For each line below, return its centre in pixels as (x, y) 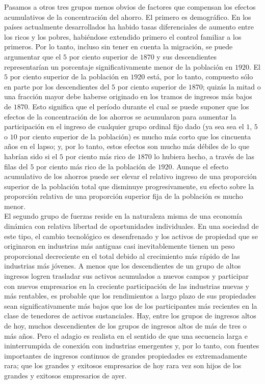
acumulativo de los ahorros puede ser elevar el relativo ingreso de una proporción (130, 176)
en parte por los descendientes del (57, 86)
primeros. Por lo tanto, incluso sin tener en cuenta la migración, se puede (118, 47)
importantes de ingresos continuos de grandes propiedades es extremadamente (126, 355)
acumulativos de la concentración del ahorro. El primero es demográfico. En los (128, 17)
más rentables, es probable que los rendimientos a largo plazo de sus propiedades (130, 296)
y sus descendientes (187, 56)
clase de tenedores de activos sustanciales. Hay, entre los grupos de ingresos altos (130, 316)
